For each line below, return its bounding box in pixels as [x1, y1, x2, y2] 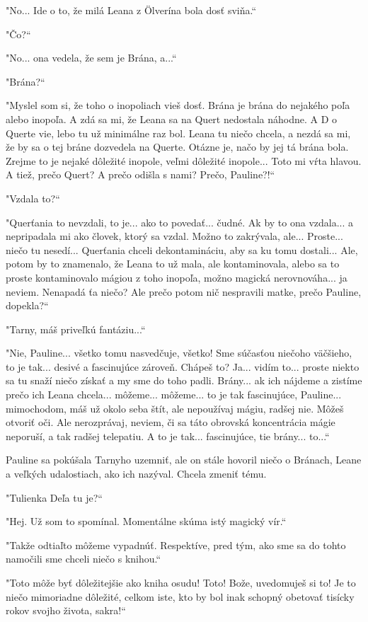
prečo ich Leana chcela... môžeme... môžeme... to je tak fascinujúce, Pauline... [6, 387, 342, 402]
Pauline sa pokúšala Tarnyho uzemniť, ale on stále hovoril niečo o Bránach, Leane [6, 452, 362, 467]
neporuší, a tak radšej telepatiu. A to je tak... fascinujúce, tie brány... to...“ [6, 428, 330, 443]
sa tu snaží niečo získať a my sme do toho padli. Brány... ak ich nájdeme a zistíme [6, 373, 362, 388]
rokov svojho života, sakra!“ [6, 603, 126, 618]
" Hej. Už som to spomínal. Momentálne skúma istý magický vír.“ [6, 514, 287, 529]
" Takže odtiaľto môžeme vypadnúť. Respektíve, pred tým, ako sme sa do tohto [6, 537, 346, 552]
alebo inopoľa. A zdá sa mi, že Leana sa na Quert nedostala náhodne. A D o [6, 111, 338, 126]
